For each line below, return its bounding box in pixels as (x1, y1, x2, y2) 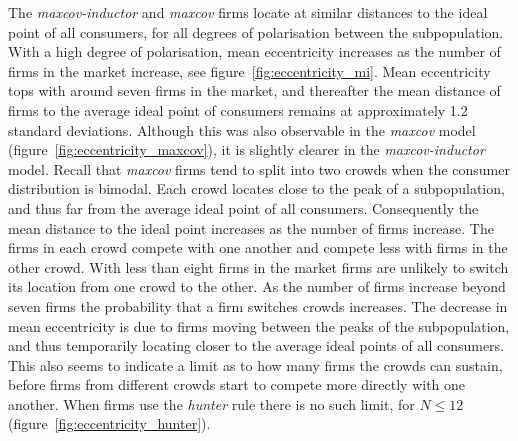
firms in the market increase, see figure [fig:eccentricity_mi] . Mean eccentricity (8, 60, 491, 81)
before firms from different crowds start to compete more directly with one (8, 374, 466, 395)
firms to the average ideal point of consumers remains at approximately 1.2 (8, 99, 468, 120)
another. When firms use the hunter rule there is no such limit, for (8, 393, 415, 414)
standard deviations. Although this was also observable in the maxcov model (8, 119, 476, 140)
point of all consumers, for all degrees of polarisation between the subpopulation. (8, 21, 504, 42)
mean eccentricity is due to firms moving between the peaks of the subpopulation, (8, 315, 510, 336)
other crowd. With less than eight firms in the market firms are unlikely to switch (8, 256, 509, 277)
